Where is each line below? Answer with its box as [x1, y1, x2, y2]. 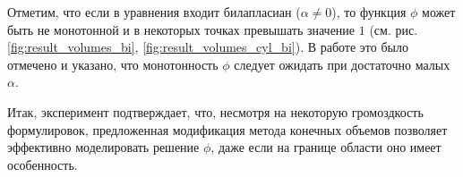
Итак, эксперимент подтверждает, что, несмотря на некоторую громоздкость [7, 102, 424, 121]
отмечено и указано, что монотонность [7, 55, 219, 73]
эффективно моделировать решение [7, 138, 200, 156]
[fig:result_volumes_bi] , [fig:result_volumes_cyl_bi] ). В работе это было [7, 38, 408, 56]
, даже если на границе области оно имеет [210, 138, 442, 156]
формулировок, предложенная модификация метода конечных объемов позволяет [7, 120, 448, 139]
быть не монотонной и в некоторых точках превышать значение [7, 20, 356, 38]
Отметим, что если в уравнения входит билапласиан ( [7, 3, 301, 21]
